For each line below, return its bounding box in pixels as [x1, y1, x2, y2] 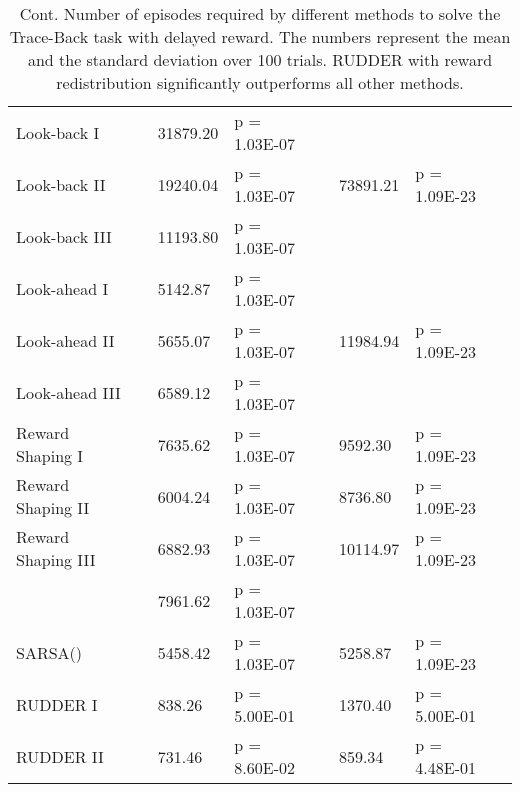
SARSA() [16, 640, 83, 664]
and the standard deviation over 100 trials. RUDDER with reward [27, 48, 493, 71]
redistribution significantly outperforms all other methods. [56, 71, 464, 94]
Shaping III [16, 548, 96, 571]
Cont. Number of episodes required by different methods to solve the [19, 2, 501, 25]
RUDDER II [16, 744, 104, 768]
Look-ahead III [16, 380, 121, 404]
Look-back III [16, 224, 112, 248]
